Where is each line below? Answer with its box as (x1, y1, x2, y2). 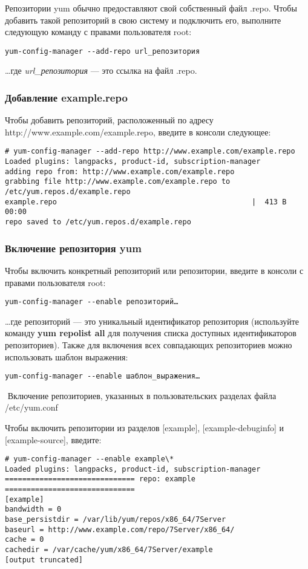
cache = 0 (5, 535, 44, 544)
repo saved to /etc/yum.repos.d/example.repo (5, 218, 191, 227)
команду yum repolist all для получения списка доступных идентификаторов (5, 327, 297, 339)
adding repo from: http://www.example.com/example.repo (5, 167, 235, 176)
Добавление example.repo (5, 89, 128, 105)
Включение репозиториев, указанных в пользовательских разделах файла (7, 389, 277, 402)
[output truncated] (5, 555, 83, 564)
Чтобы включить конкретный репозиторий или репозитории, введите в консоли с (5, 264, 304, 276)
